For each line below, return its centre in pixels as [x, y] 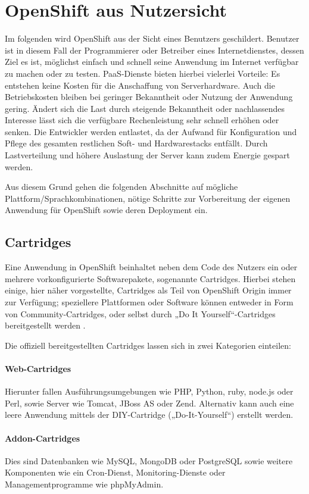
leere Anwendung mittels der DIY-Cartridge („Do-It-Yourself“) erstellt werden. [149, 415]
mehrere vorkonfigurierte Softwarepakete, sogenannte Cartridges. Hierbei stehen [150, 278]
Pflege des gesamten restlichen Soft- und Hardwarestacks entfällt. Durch [136, 143]
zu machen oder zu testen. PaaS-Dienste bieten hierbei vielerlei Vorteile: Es [143, 73]
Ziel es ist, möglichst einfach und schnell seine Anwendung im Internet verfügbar [152, 62]
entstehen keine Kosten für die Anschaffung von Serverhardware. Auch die [140, 85]
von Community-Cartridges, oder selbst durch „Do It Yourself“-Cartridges [140, 313]
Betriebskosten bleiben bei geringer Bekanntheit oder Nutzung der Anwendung [149, 97]
